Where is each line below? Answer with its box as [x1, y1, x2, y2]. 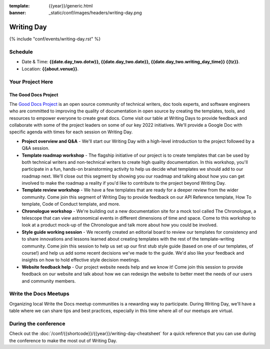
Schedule [9, 48, 33, 55]
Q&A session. [21, 145, 49, 151]
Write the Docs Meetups [9, 290, 69, 297]
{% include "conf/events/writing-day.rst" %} [9, 36, 101, 42]
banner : [9, 10, 26, 16]
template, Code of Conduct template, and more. [21, 201, 120, 207]
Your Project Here [9, 78, 53, 85]
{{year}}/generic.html [48, 3, 93, 8]
